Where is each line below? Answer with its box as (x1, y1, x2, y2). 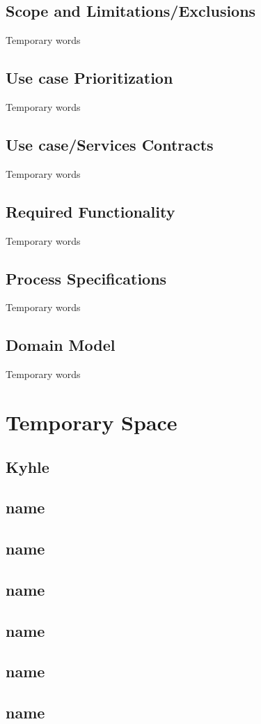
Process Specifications (6, 267, 167, 289)
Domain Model (6, 334, 116, 356)
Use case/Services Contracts (6, 133, 214, 155)
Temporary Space (6, 407, 177, 436)
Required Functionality (6, 200, 175, 222)
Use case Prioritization (6, 67, 173, 89)
